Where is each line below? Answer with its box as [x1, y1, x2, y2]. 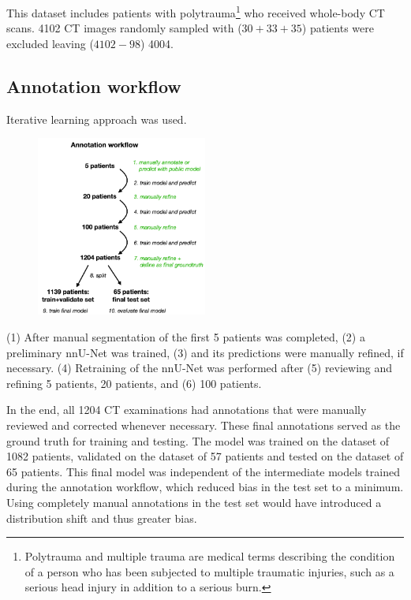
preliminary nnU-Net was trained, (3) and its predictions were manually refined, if [6, 344, 404, 360]
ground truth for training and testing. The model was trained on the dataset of [6, 432, 390, 449]
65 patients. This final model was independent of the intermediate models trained [6, 463, 400, 479]
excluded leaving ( [6, 35, 94, 51]
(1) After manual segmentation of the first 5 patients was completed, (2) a [6, 328, 365, 345]
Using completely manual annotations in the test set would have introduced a [6, 494, 382, 510]
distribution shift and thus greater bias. [6, 509, 197, 526]
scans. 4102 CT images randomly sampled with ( [6, 20, 242, 36]
